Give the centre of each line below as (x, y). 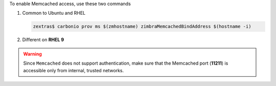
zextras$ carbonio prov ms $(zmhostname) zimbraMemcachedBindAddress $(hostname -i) (142, 26)
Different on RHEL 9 (43, 40)
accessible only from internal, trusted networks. (74, 70)
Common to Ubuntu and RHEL (54, 13)
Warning (32, 54)
